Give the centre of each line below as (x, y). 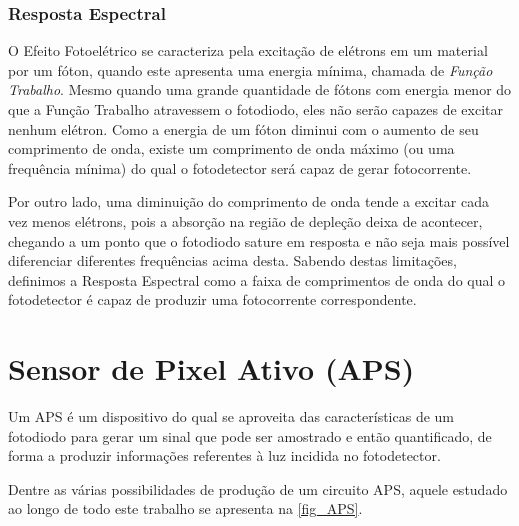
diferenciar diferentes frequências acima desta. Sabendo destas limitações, (232, 260)
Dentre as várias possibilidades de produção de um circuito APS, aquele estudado (258, 488)
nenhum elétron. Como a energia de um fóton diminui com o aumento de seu (243, 128)
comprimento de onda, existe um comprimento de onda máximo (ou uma (231, 148)
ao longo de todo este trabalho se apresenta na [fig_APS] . (185, 508)
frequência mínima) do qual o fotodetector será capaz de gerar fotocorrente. (240, 167)
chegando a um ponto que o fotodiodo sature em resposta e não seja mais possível (259, 240)
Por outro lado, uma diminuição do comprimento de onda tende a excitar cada (249, 201)
